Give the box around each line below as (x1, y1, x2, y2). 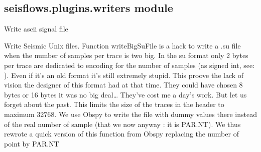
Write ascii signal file (4, 23, 68, 34)
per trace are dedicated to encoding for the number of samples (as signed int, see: (4, 59, 255, 70)
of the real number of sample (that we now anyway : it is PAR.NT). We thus (4, 118, 241, 129)
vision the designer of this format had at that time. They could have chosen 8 (4, 79, 243, 90)
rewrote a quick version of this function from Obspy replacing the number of (4, 128, 239, 139)
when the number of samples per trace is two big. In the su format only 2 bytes (4, 50, 248, 60)
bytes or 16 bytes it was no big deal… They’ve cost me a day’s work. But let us (4, 89, 247, 99)
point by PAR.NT (4, 138, 59, 148)
